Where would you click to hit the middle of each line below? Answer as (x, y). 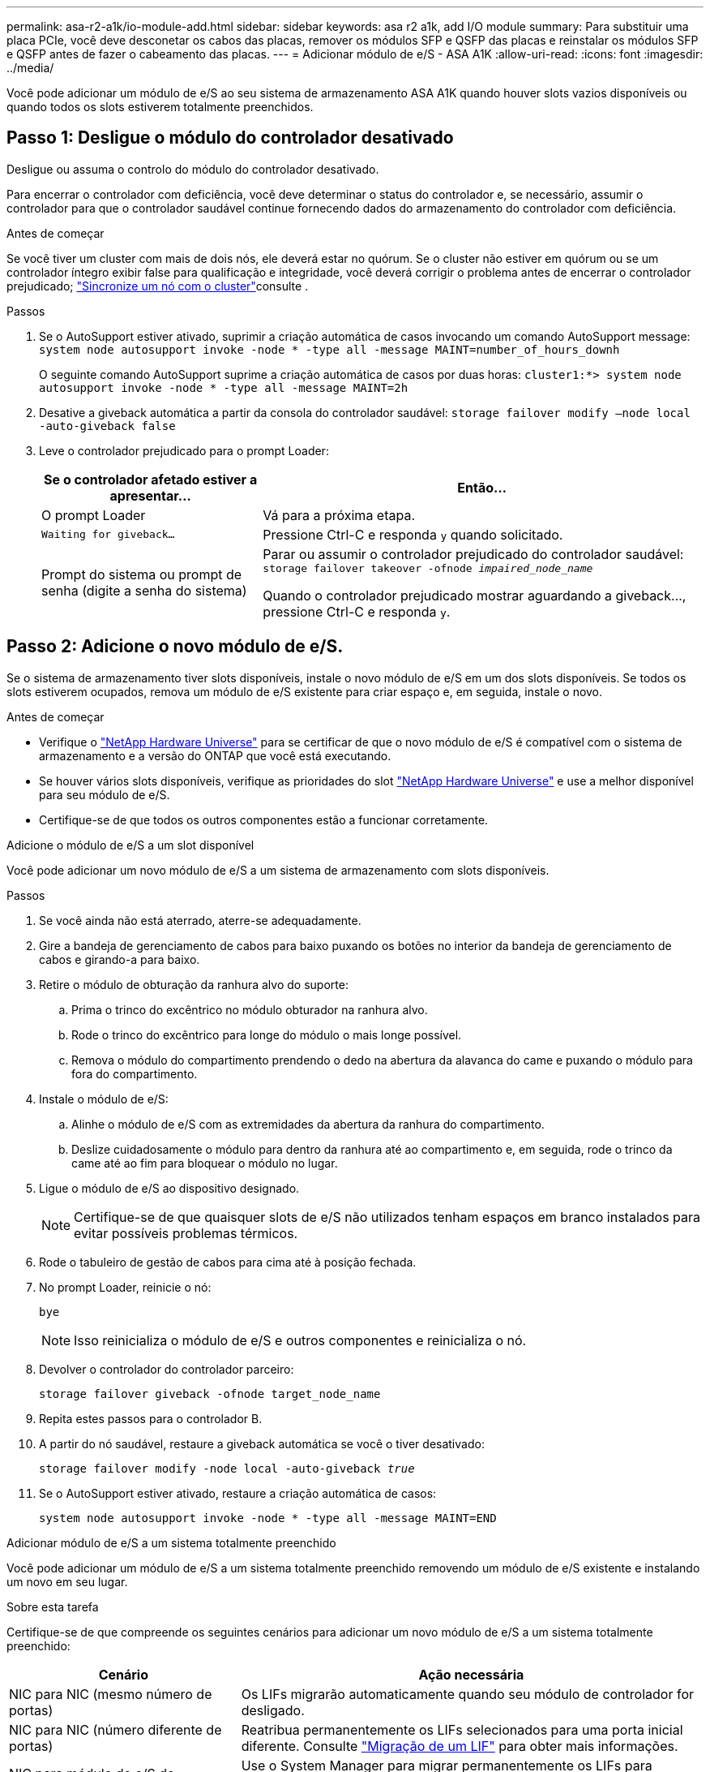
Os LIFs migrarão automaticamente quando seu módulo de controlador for (467, 1694)
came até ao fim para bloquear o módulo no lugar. (205, 1163)
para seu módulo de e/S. (105, 794)
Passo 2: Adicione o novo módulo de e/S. (175, 647)
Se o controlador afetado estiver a (151, 479)
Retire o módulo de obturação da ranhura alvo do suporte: (194, 984)
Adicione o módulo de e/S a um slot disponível (130, 845)
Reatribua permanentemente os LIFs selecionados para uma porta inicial (462, 1729)
